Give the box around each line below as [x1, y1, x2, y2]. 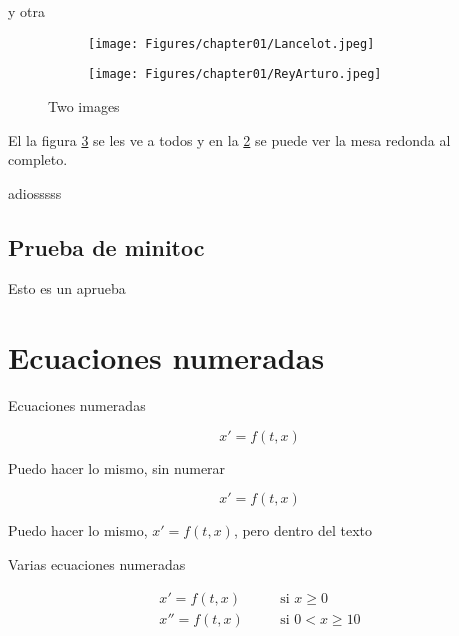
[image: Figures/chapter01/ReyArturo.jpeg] [88, 67, 382, 82]
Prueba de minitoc [8, 231, 205, 262]
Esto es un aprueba [8, 278, 126, 299]
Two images [48, 95, 120, 116]
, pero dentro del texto [233, 520, 373, 541]
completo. [8, 149, 68, 170]
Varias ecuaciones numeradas [8, 553, 186, 574]
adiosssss [8, 182, 62, 203]
